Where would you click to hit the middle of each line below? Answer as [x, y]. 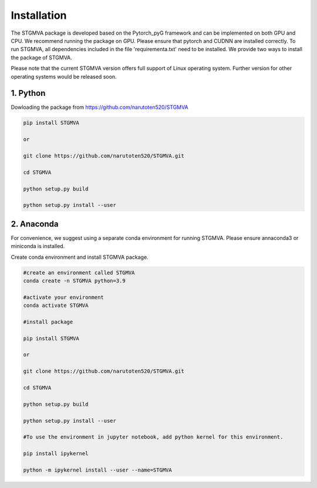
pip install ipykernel [56, 454]
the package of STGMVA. [42, 57]
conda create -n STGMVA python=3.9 [74, 280]
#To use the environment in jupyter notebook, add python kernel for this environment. [153, 437]
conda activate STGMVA [56, 305]
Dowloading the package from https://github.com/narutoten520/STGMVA [100, 107]
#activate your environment [63, 297]
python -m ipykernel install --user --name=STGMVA [98, 470]
